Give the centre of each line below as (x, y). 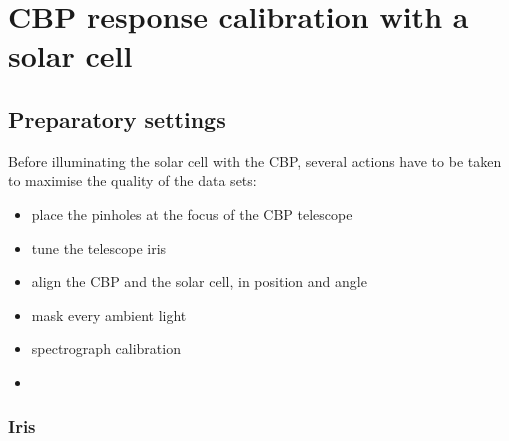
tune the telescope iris (99, 247)
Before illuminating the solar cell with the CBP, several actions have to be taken (255, 160)
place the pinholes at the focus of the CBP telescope (192, 213)
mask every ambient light (109, 314)
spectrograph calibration (106, 348)
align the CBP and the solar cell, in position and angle (199, 281)
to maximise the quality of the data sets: (132, 180)
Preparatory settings (117, 118)
